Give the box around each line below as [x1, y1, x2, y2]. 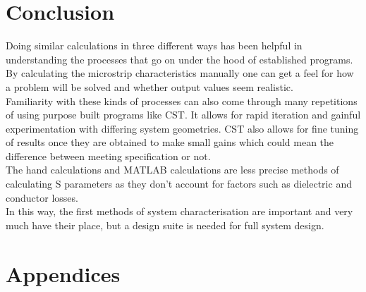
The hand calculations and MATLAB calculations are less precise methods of [6, 162, 339, 177]
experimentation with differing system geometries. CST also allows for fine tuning [6, 121, 359, 135]
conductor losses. [6, 190, 78, 205]
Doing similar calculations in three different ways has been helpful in [6, 38, 303, 53]
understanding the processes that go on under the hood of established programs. [6, 51, 353, 66]
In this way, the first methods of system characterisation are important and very [6, 204, 353, 219]
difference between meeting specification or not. [6, 148, 211, 163]
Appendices [6, 259, 121, 288]
